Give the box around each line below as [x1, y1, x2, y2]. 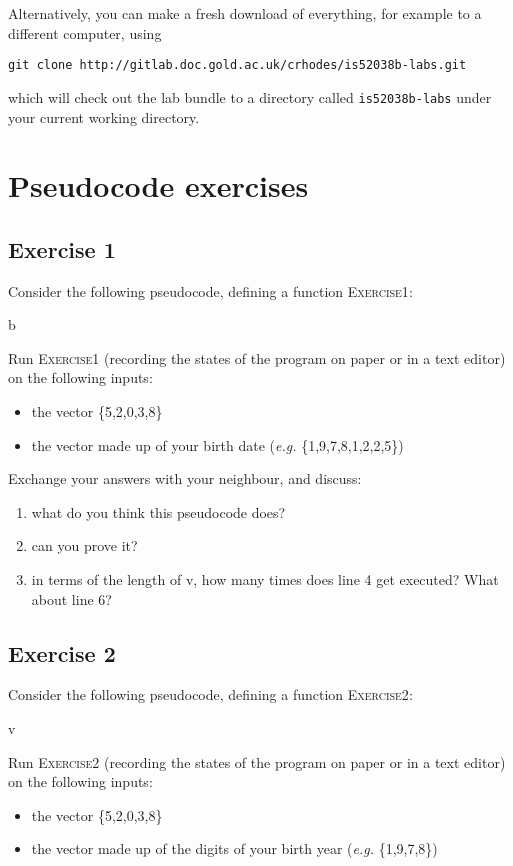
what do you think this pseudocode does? [31, 501, 286, 522]
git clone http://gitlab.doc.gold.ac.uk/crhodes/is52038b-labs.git [8, 58, 467, 73]
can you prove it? [31, 535, 138, 556]
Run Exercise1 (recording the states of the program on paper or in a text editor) [8, 347, 506, 368]
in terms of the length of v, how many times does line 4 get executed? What [31, 569, 499, 590]
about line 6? [31, 588, 112, 609]
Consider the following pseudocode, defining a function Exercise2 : [8, 684, 413, 705]
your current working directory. [8, 106, 200, 127]
